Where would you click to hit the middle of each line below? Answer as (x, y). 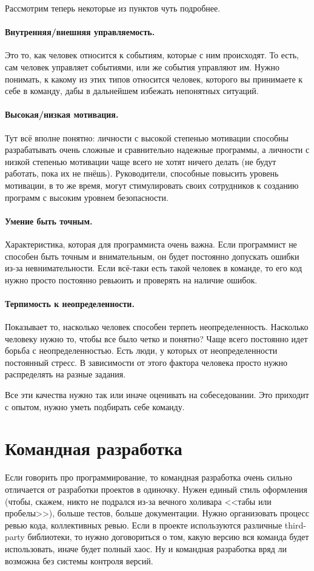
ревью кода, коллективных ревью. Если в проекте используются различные (144, 525)
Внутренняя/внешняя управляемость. (80, 32)
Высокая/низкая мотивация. (62, 114)
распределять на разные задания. (65, 374)
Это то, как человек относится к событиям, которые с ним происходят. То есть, (152, 55)
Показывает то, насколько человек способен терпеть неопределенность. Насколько (157, 327)
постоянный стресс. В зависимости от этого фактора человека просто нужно (146, 362)
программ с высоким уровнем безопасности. (87, 197)
